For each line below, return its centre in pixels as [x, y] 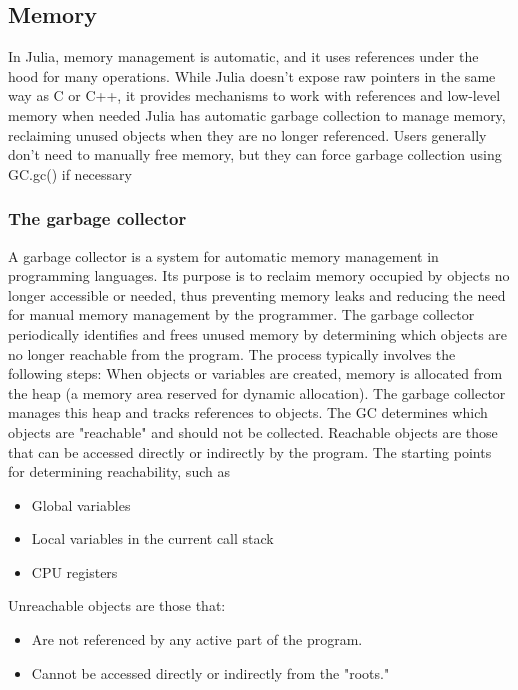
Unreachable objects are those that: [117, 605]
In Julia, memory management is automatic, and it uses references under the [243, 56]
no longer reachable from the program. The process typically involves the [232, 353]
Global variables [81, 504]
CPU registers [74, 571]
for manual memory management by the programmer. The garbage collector [241, 314]
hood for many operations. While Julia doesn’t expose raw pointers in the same [252, 75]
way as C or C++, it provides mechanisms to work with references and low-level [254, 95]
